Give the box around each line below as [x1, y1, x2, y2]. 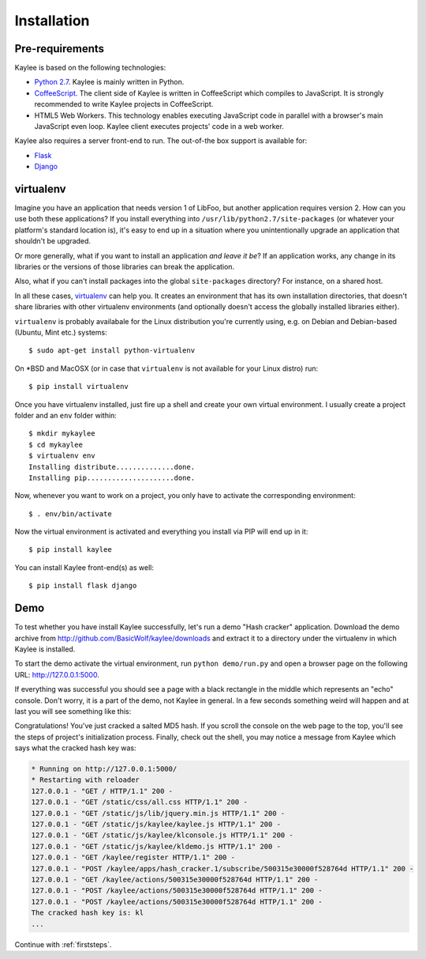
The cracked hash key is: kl [31, 908, 144, 917]
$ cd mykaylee [28, 440, 83, 449]
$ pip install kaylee [28, 546, 112, 554]
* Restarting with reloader [31, 776, 140, 784]
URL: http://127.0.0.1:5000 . [14, 670, 100, 679]
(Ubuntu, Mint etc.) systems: [14, 328, 107, 337]
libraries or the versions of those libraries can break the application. [14, 262, 235, 272]
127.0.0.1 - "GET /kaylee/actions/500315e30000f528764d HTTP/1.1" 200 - [31, 874, 319, 884]
